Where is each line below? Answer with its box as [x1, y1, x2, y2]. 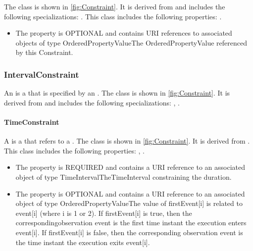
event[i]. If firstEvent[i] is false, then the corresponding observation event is [15, 227, 243, 237]
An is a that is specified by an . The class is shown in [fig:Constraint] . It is [4, 88, 230, 98]
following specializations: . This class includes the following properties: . [4, 11, 222, 21]
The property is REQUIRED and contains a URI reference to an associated [15, 162, 246, 172]
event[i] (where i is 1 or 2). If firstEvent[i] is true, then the [15, 207, 192, 218]
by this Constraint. [15, 47, 73, 57]
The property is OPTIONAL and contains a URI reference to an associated [15, 188, 245, 199]
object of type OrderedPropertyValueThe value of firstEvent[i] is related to [15, 198, 243, 208]
